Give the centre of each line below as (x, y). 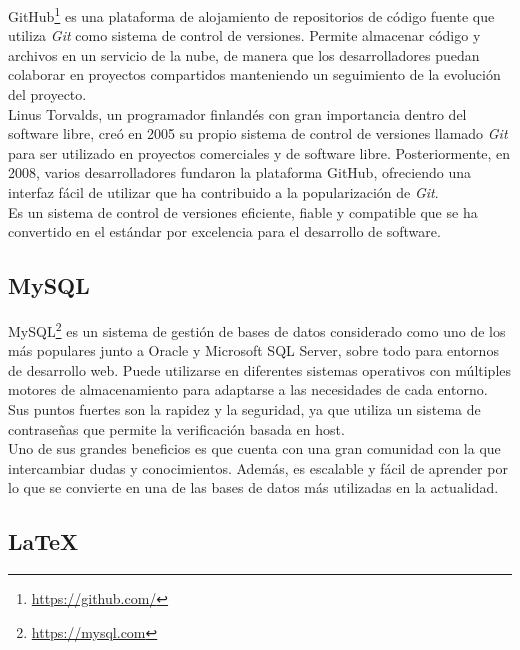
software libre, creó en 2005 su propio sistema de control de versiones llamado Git (258, 133)
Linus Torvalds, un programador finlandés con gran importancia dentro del (237, 113)
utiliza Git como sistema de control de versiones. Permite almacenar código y (244, 35)
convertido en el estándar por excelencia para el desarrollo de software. (224, 231)
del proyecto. (47, 94)
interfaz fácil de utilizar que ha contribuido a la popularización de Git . (223, 192)
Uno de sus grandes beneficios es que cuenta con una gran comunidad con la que (254, 448)
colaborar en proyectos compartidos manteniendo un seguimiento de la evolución (254, 74)
